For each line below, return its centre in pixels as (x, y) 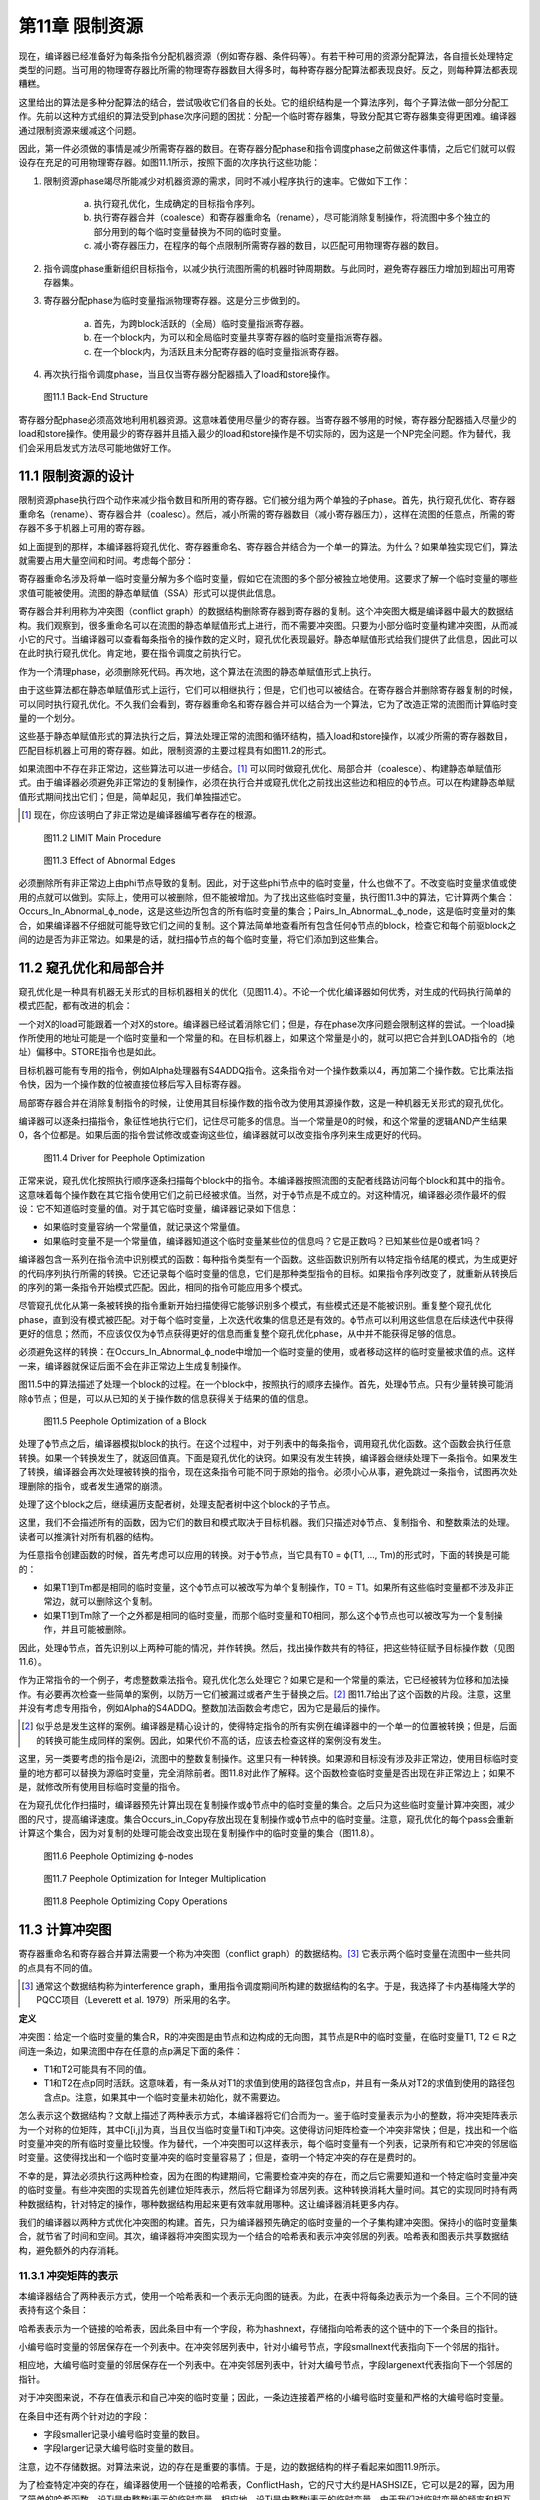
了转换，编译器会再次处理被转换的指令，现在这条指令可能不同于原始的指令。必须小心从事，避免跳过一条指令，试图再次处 (268, 1472)
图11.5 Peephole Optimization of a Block (125, 1421)
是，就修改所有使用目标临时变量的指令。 (101, 1787)
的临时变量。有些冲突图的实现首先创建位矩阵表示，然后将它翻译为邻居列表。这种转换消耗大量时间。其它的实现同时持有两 (268, 2190)
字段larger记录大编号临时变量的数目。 (121, 2448)
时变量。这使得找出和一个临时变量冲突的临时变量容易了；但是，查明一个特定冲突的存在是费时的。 (220, 2157)
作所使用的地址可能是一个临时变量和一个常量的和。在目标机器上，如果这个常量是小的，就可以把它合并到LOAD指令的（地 (266, 1038)
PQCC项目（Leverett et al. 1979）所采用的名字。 (136, 2000)
